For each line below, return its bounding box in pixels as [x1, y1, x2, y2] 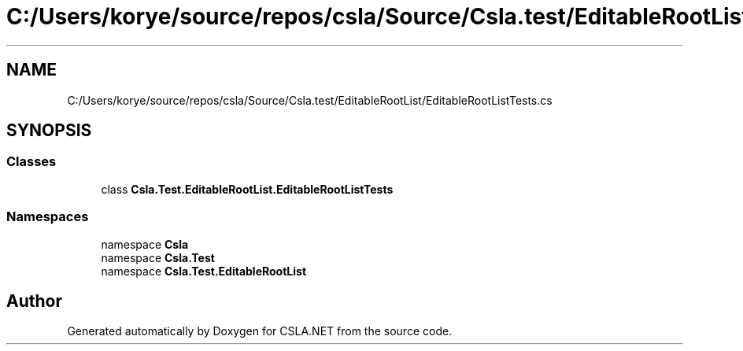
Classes [6, 153, 57, 170]
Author [6, 290, 62, 311]
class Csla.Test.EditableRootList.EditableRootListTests [101, 182, 394, 196]
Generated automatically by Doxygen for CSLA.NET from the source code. [67, 324, 453, 338]
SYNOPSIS [6, 120, 92, 141]
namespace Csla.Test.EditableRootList [101, 264, 307, 278]
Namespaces [6, 209, 89, 225]
